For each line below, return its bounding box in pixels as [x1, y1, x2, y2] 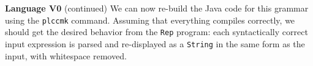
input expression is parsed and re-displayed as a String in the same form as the [5, 37, 305, 50]
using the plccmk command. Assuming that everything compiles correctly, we [5, 13, 295, 26]
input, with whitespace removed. [5, 49, 127, 62]
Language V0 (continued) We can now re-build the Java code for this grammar [5, 2, 309, 14]
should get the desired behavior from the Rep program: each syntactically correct [5, 25, 308, 38]
